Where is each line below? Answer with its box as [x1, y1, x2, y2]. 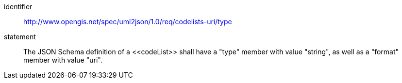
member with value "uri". [23, 56, 102, 64]
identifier [4, 2, 33, 11]
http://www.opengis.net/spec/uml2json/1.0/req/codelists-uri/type [23, 17, 232, 26]
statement [4, 33, 36, 41]
